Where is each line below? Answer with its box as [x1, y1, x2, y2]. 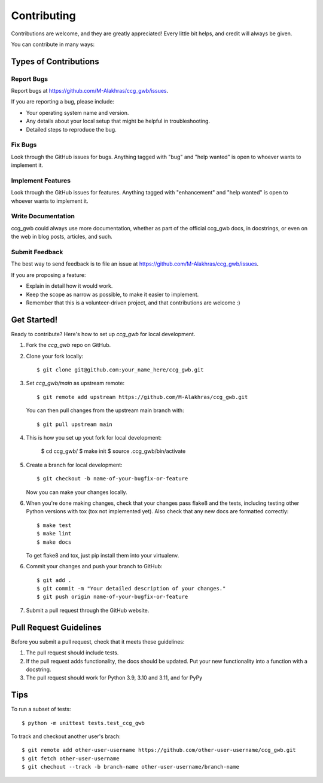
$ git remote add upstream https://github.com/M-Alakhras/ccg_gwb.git [36, 394, 248, 400]
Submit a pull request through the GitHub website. [26, 607, 150, 614]
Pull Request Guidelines [11, 622, 102, 632]
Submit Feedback [11, 248, 63, 257]
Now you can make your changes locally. [26, 488, 127, 496]
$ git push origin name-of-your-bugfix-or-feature [36, 593, 188, 601]
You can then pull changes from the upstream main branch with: [26, 407, 185, 414]
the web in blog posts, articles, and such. [11, 233, 113, 240]
